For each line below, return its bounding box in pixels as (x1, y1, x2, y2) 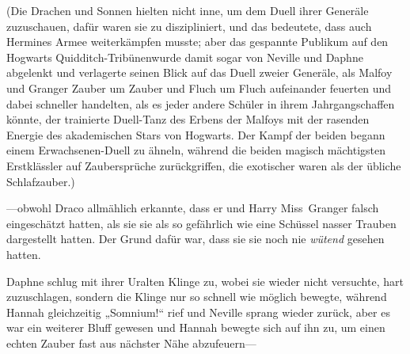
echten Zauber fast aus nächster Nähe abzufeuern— (6, 334, 256, 351)
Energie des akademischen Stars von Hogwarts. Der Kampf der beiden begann (6, 126, 385, 143)
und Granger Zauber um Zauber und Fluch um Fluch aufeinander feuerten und (6, 79, 392, 96)
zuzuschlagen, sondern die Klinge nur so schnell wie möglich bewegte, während (6, 288, 387, 305)
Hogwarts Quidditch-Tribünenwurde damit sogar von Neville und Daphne (6, 48, 363, 65)
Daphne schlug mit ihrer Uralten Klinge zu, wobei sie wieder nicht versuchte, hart (6, 272, 404, 289)
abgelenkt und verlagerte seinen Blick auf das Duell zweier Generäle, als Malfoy (6, 64, 393, 81)
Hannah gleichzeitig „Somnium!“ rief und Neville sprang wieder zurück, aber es (6, 303, 390, 320)
